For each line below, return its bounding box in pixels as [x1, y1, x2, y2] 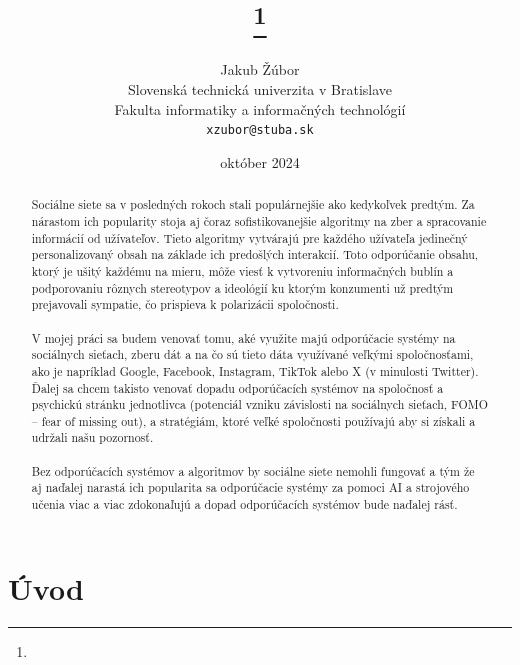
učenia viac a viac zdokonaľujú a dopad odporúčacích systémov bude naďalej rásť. [31, 496, 458, 513]
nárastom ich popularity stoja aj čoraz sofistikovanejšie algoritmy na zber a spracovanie [31, 212, 487, 229]
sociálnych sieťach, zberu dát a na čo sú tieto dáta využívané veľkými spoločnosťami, [31, 346, 474, 363]
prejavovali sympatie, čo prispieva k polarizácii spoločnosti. [31, 296, 339, 313]
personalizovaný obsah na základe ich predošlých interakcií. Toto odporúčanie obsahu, [31, 246, 479, 263]
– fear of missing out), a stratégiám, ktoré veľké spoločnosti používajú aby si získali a [31, 412, 476, 429]
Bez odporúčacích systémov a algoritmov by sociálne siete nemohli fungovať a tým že [31, 462, 475, 479]
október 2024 [220, 151, 300, 172]
